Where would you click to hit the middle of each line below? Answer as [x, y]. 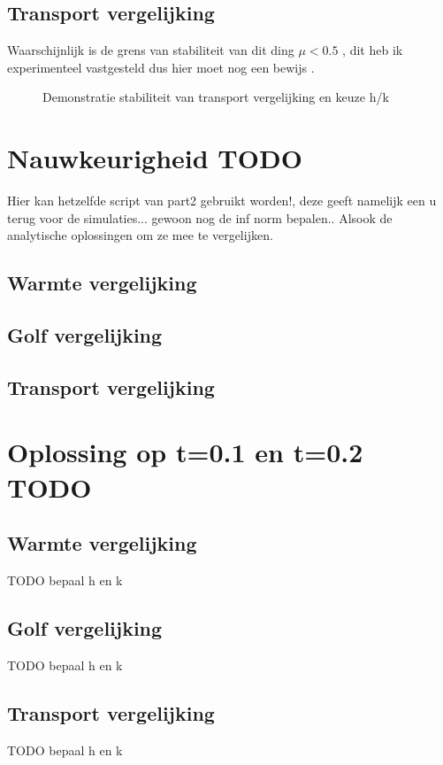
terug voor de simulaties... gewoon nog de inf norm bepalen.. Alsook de [200, 217]
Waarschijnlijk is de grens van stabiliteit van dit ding [151, 50]
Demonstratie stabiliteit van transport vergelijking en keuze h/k [216, 97]
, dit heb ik [373, 50]
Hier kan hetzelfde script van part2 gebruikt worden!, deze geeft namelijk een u [222, 201]
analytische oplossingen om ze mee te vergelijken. [140, 235]
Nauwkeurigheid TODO [155, 158]
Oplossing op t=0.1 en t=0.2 [185, 452]
